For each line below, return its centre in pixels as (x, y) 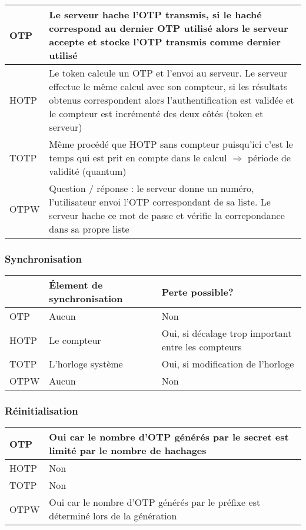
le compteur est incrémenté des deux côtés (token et (156, 113)
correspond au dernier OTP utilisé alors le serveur (169, 28)
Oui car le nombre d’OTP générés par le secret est (169, 437)
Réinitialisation (41, 411)
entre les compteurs (202, 347)
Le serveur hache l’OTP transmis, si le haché (155, 14)
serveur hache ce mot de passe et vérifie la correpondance (167, 215)
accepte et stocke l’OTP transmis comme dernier (165, 42)
